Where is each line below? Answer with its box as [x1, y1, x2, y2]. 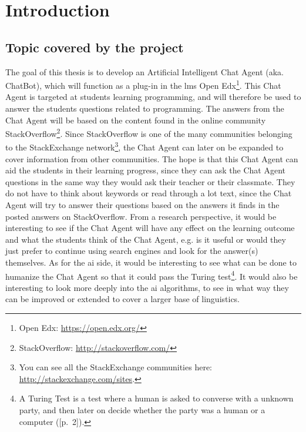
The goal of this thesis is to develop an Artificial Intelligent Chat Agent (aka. [5, 65, 284, 78]
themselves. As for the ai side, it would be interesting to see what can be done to [5, 256, 297, 269]
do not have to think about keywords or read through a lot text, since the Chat [5, 187, 292, 199]
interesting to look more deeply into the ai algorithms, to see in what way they [5, 281, 289, 293]
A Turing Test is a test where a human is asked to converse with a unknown [19, 392, 294, 404]
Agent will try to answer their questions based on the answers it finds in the [5, 199, 280, 211]
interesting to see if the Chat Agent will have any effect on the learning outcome [5, 222, 295, 234]
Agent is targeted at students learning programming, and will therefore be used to [5, 91, 301, 103]
